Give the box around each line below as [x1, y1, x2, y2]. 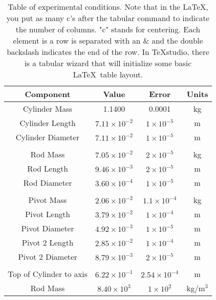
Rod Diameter [23, 177, 72, 188]
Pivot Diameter [21, 223, 74, 234]
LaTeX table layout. [73, 69, 143, 80]
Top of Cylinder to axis [8, 268, 87, 279]
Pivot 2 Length [22, 237, 74, 248]
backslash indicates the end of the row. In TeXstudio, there [6, 46, 210, 57]
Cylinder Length [20, 117, 76, 128]
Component [24, 88, 71, 100]
